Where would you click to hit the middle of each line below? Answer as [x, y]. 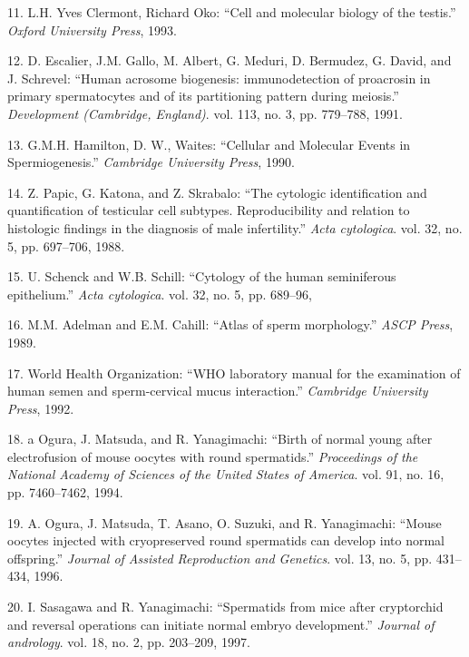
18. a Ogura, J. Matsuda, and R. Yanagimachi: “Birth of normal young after [220, 439]
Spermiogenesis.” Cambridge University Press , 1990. [151, 162]
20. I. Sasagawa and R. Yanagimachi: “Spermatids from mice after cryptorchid [225, 607]
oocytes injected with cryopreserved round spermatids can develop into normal [226, 540]
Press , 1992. [41, 408]
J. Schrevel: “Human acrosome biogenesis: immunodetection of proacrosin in [219, 78]
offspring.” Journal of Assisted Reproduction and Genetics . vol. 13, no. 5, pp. [220, 558]
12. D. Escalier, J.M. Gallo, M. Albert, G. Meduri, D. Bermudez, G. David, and [230, 60]
